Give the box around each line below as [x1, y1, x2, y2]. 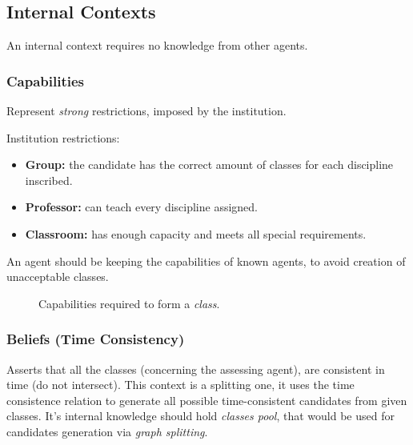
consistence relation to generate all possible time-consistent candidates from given [6, 391, 407, 408]
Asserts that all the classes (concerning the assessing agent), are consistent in [6, 360, 385, 377]
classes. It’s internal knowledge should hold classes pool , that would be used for [6, 407, 395, 424]
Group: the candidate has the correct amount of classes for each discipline [25, 156, 394, 173]
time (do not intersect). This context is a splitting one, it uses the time [6, 376, 355, 393]
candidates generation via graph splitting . [6, 423, 208, 439]
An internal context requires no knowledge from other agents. [6, 37, 308, 54]
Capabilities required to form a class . [38, 295, 220, 311]
